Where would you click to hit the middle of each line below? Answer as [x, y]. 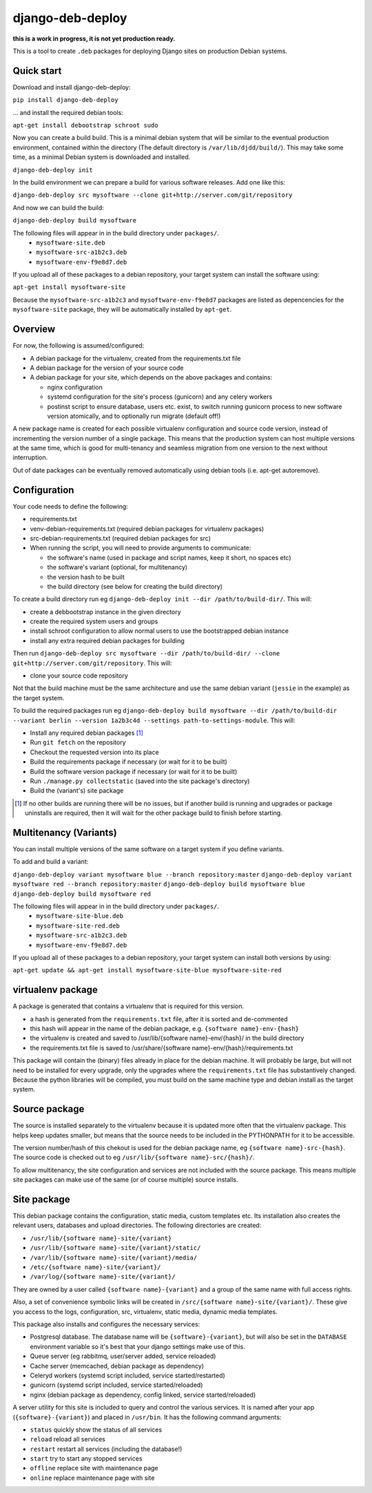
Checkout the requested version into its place [94, 752]
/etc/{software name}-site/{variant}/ [95, 1267]
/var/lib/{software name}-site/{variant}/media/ [114, 1257]
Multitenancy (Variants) [65, 832]
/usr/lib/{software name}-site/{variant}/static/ [115, 1248]
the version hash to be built [86, 577]
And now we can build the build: [59, 207]
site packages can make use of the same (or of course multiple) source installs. [125, 1180]
